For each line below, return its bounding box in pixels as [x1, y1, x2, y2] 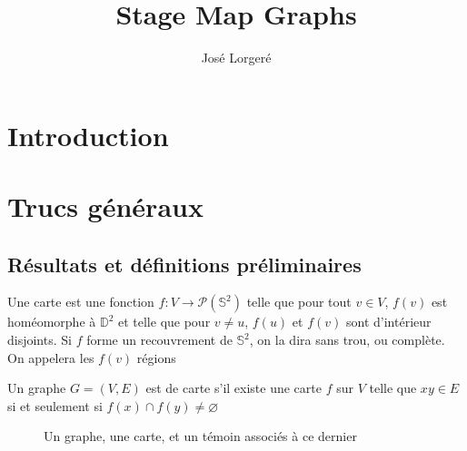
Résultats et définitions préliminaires [7, 250, 362, 278]
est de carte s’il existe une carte [145, 378, 322, 397]
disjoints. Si [7, 330, 72, 349]
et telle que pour [117, 312, 211, 331]
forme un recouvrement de [86, 330, 233, 349]
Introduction [7, 116, 169, 153]
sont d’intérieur [346, 312, 432, 331]
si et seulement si [7, 396, 103, 415]
